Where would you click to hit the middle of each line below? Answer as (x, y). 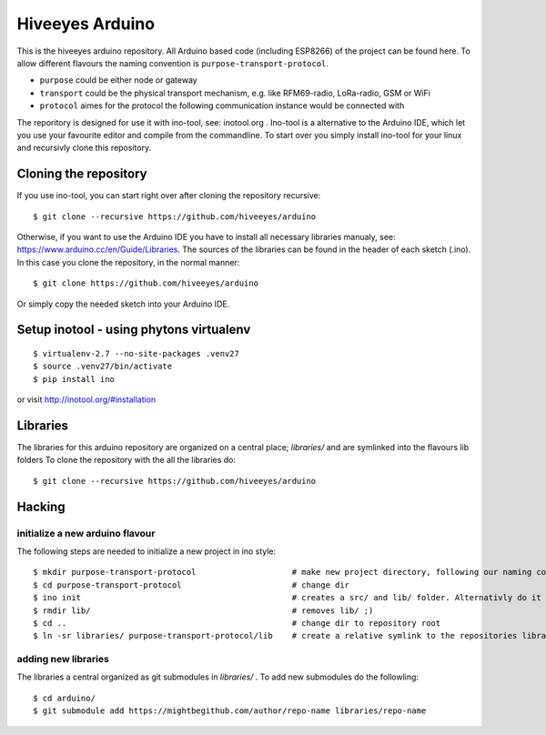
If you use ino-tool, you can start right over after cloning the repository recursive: (169, 196)
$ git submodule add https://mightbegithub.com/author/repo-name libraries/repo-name (230, 711)
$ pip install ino (74, 379)
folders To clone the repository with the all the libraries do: (126, 460)
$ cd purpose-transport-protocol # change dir (192, 585)
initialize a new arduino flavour (86, 533)
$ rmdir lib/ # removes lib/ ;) (203, 610)
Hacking (41, 506)
